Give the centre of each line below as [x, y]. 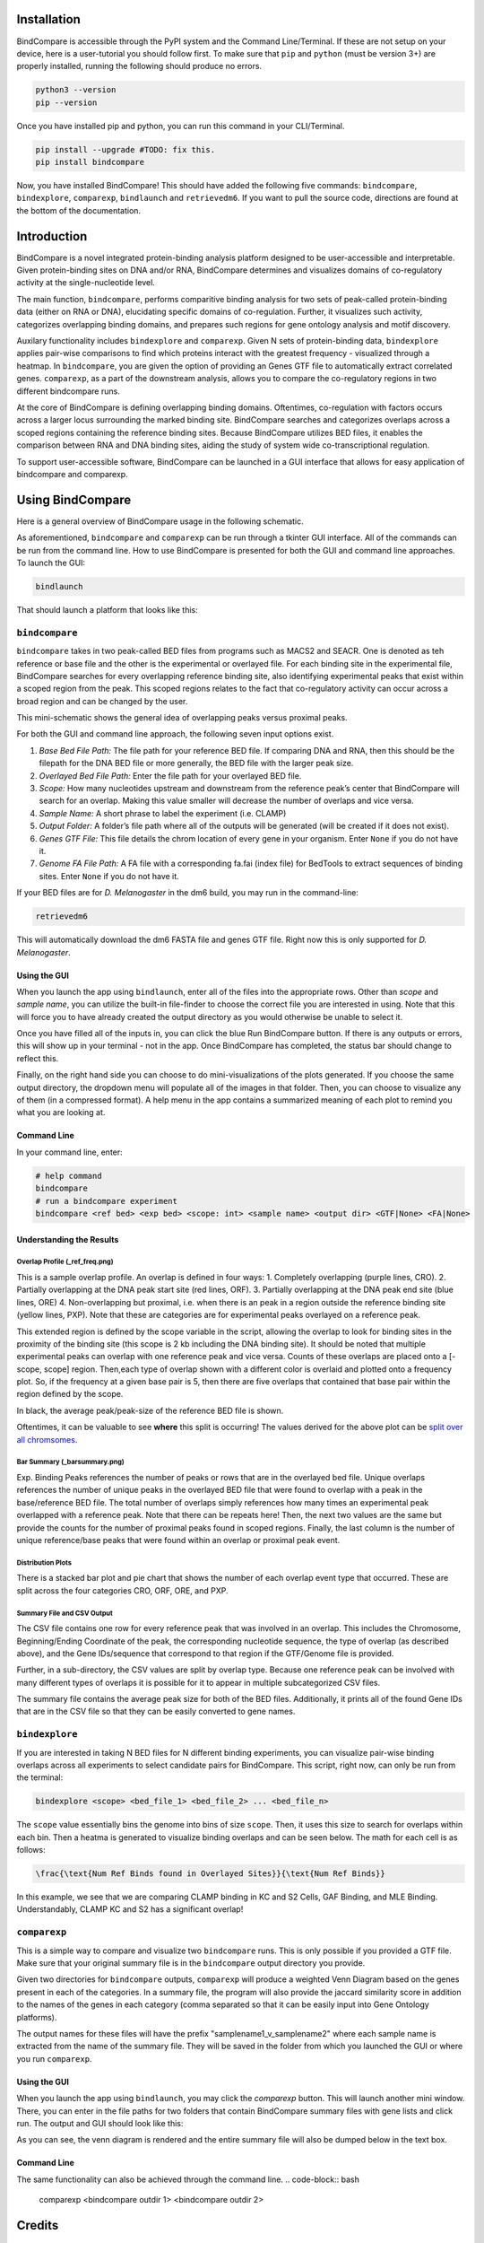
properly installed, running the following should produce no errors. [139, 66]
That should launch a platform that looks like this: [108, 610]
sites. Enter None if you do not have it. [109, 876]
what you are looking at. [61, 1113]
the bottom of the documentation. [79, 210]
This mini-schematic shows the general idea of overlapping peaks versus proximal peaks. [182, 718]
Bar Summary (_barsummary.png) [70, 1462]
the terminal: [40, 1777]
